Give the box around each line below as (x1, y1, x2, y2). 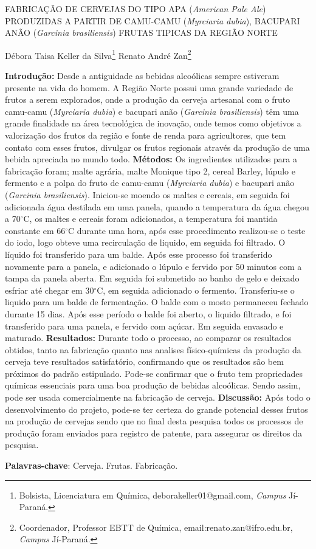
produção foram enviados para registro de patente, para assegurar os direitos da (5, 426, 302, 439)
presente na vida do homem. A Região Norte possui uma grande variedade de (5, 81, 294, 94)
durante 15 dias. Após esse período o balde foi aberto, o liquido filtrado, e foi (5, 307, 292, 320)
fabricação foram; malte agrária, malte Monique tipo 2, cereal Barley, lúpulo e (5, 164, 296, 177)
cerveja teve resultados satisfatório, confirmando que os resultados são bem (5, 355, 284, 368)
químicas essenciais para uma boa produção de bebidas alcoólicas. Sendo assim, (5, 379, 301, 392)
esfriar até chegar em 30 (5, 283, 94, 296)
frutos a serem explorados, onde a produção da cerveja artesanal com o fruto (5, 93, 290, 106)
